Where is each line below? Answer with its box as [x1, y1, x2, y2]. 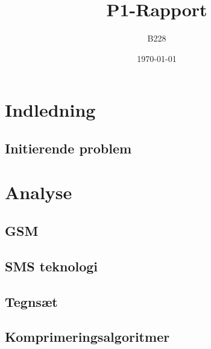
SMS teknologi [5, 256, 98, 275]
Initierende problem [5, 138, 132, 157]
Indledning [5, 97, 96, 122]
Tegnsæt [5, 292, 58, 310]
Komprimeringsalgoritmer [5, 327, 170, 346]
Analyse [5, 180, 72, 205]
